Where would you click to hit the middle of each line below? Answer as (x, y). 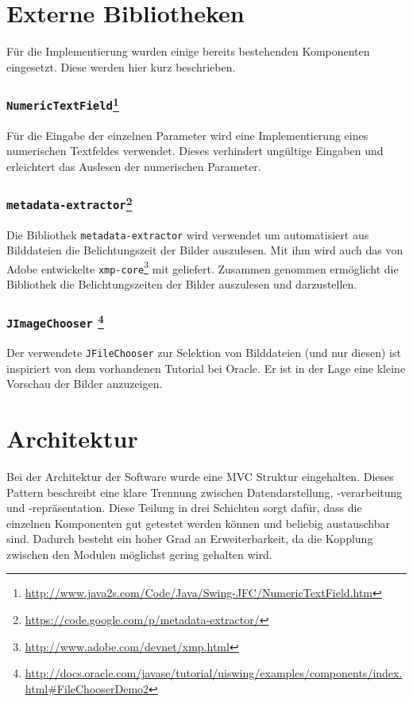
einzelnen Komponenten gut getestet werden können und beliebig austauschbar (198, 523)
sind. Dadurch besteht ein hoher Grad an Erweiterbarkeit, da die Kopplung (190, 539)
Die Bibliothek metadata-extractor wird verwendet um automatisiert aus (188, 234)
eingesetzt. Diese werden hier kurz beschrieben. (121, 66)
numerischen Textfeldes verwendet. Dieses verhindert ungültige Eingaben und (195, 151)
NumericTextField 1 (63, 103)
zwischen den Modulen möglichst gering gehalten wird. (139, 554)
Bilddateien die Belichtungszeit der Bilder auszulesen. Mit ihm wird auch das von (205, 250)
